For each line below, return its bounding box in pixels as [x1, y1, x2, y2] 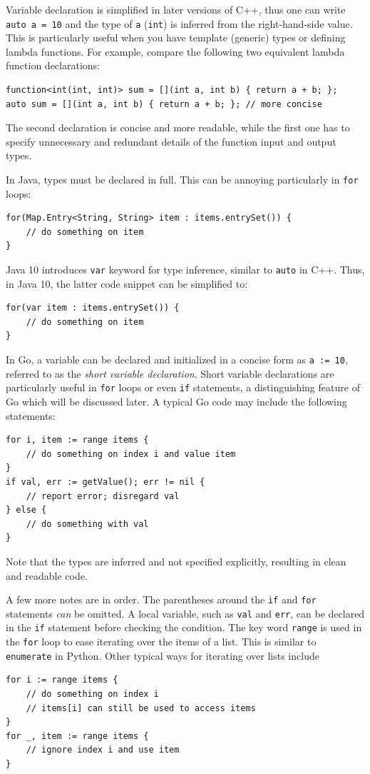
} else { [6, 505, 47, 516]
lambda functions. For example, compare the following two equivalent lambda [6, 44, 345, 59]
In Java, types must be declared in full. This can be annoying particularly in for [6, 172, 359, 186]
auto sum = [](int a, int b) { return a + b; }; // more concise [6, 99, 322, 109]
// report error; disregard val [26, 491, 180, 501]
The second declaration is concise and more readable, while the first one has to [6, 120, 350, 135]
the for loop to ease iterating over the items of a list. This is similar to [6, 634, 317, 649]
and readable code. [6, 568, 88, 583]
